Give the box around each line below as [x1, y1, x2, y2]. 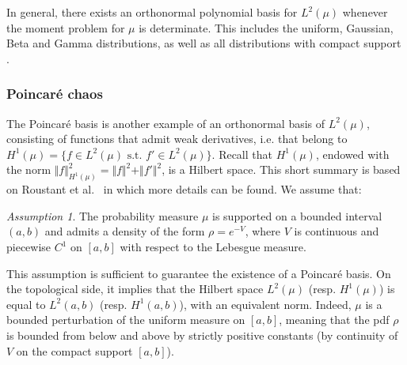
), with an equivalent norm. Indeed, [179, 295, 352, 312]
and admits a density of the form [44, 223, 205, 239]
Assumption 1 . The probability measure [6, 207, 199, 224]
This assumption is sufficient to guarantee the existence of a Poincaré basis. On [6, 265, 391, 281]
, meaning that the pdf [279, 311, 390, 328]
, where [245, 223, 281, 239]
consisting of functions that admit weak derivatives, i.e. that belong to [6, 130, 348, 147]
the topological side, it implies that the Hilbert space [6, 280, 264, 297]
